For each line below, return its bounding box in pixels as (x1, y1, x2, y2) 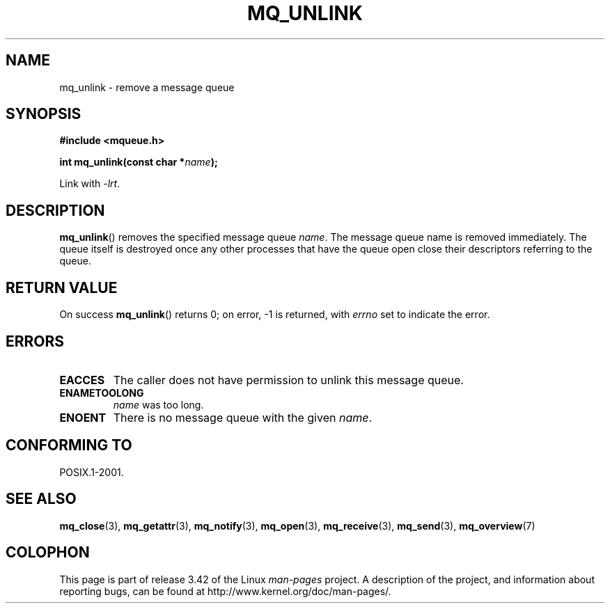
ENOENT (59, 410, 107, 425)
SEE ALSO (6, 490, 77, 508)
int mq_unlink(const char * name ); (59, 156, 218, 168)
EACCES (59, 372, 105, 387)
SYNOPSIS (6, 105, 81, 123)
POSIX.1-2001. (59, 466, 124, 478)
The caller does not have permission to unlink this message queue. (113, 372, 464, 387)
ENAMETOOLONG (59, 386, 144, 399)
